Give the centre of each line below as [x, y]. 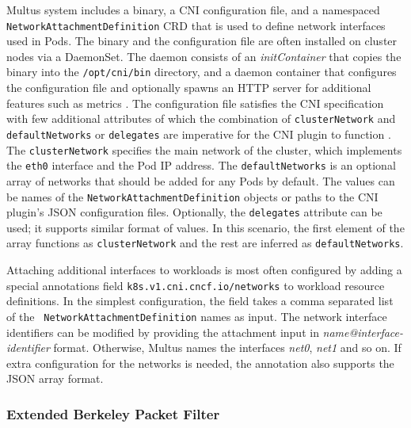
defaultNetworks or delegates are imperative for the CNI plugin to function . [199, 134]
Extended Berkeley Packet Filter [113, 413]
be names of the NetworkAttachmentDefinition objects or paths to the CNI [192, 196]
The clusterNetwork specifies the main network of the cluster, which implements [204, 149]
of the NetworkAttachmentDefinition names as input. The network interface [197, 316]
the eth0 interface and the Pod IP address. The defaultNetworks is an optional [201, 165]
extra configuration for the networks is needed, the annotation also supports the [200, 363]
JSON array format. [55, 378]
